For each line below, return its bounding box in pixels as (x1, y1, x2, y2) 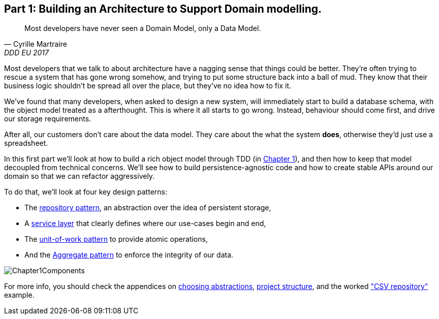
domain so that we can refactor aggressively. (4, 172, 155, 181)
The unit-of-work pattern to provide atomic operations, (24, 235, 208, 244)
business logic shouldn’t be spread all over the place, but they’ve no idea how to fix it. (4, 81, 292, 90)
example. (4, 291, 35, 300)
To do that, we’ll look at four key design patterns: (4, 187, 167, 197)
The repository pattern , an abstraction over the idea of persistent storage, (24, 203, 271, 212)
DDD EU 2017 (4, 48, 49, 57)
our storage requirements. (4, 114, 91, 123)
